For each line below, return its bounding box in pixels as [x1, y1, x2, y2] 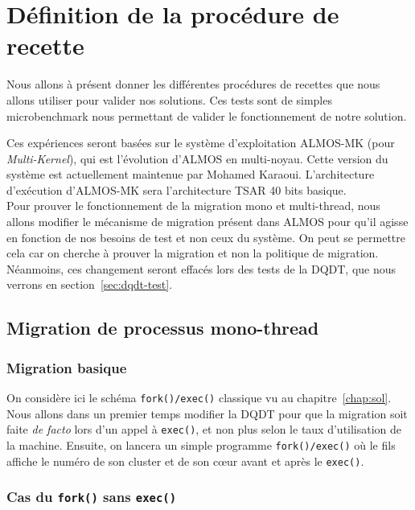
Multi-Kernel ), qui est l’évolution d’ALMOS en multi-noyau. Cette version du [6, 150, 388, 167]
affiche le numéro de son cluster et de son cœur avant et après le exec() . [6, 452, 364, 469]
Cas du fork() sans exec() [6, 487, 177, 507]
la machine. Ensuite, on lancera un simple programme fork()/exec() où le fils [6, 436, 396, 453]
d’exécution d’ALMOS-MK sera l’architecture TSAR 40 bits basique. [6, 181, 347, 198]
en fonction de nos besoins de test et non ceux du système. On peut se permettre [6, 228, 406, 245]
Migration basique [6, 357, 127, 377]
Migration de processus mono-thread [6, 315, 319, 340]
